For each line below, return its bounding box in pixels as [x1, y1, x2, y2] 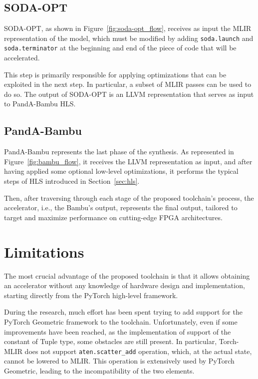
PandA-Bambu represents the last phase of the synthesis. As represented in [4, 146, 234, 157]
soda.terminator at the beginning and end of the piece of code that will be [4, 42, 237, 53]
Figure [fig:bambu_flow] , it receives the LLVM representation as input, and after [4, 156, 253, 166]
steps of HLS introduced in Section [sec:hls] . [4, 176, 140, 186]
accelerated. [4, 52, 40, 63]
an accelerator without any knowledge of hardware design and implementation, [4, 280, 245, 291]
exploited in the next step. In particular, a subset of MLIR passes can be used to [4, 79, 252, 89]
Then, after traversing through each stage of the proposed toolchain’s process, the [4, 192, 254, 203]
